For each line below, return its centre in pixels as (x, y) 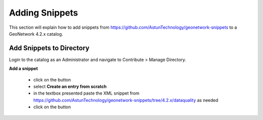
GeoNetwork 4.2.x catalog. (36, 34)
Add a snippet (24, 69)
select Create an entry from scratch (70, 87)
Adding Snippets (43, 13)
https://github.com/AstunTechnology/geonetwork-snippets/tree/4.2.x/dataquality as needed (126, 100)
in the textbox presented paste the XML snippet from (86, 93)
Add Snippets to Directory (49, 48)
